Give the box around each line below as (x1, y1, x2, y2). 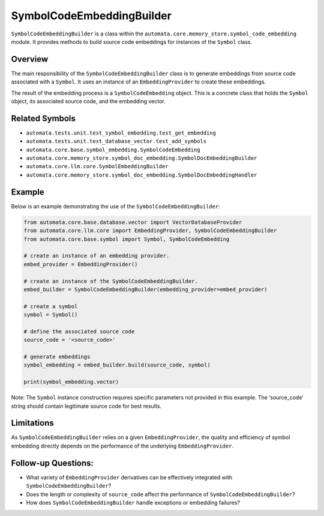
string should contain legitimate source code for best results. (11, 402, 162, 410)
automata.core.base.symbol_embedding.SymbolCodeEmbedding (26, 146, 200, 153)
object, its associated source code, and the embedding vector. (11, 98, 166, 105)
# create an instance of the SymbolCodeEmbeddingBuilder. (23, 278, 198, 285)
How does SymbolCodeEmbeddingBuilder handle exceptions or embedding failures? (26, 499, 240, 506)
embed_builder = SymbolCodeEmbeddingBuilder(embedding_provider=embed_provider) (23, 286, 268, 293)
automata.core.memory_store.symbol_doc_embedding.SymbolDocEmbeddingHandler (26, 171, 257, 178)
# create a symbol (23, 303, 78, 309)
